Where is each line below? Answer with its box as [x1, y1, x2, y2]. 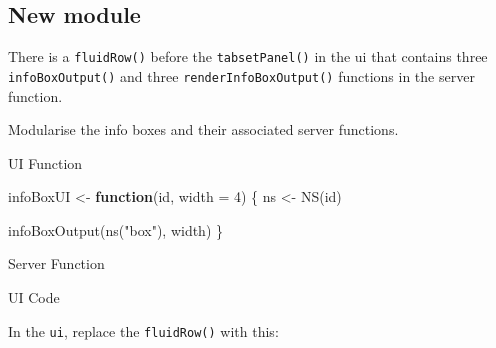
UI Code [8, 287, 60, 308]
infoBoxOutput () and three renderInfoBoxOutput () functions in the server [8, 65, 475, 86]
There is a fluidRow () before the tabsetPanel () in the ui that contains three [8, 46, 488, 67]
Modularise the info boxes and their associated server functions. [8, 119, 399, 140]
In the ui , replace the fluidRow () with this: [8, 320, 279, 341]
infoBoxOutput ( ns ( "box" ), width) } [8, 219, 224, 240]
